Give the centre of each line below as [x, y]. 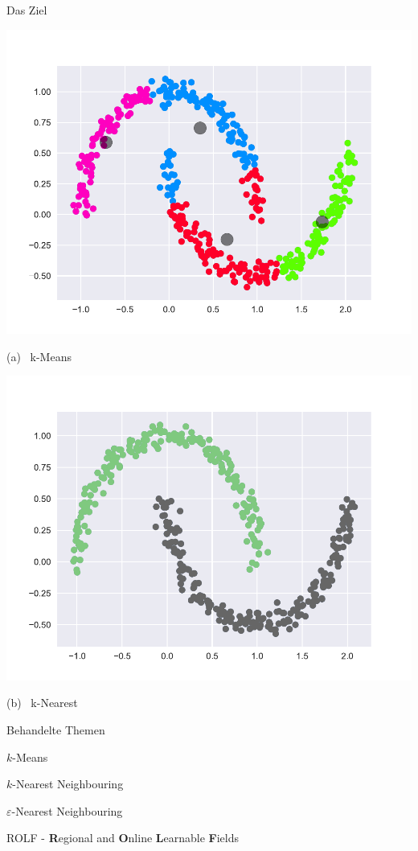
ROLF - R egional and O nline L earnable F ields [123, 838]
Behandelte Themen [56, 730]
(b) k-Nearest [42, 703]
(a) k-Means [39, 356]
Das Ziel [27, 10]
